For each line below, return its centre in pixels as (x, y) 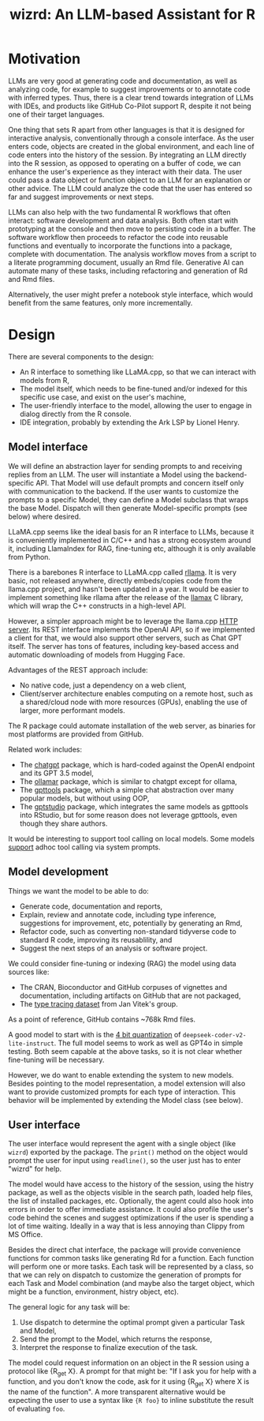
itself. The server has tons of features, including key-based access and (123, 646)
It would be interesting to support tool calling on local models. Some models (131, 838)
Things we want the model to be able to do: (79, 890)
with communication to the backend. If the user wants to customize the (123, 491)
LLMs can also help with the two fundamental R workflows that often (119, 212)
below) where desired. (45, 516)
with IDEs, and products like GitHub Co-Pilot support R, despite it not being (130, 106)
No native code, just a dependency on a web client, (103, 685)
